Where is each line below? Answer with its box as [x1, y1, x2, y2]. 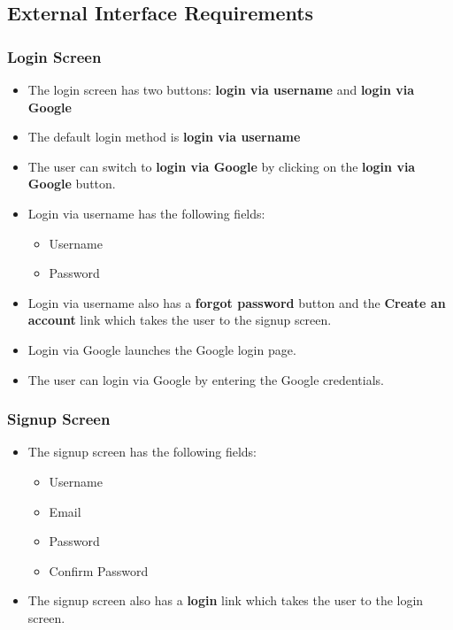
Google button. [27, 174, 116, 193]
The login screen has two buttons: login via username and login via [27, 81, 415, 98]
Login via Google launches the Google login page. [27, 340, 296, 358]
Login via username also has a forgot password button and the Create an [27, 293, 446, 311]
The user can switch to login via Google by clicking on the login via [27, 157, 416, 175]
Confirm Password [49, 561, 149, 580]
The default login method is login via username [27, 127, 301, 146]
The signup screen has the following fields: [27, 442, 257, 461]
